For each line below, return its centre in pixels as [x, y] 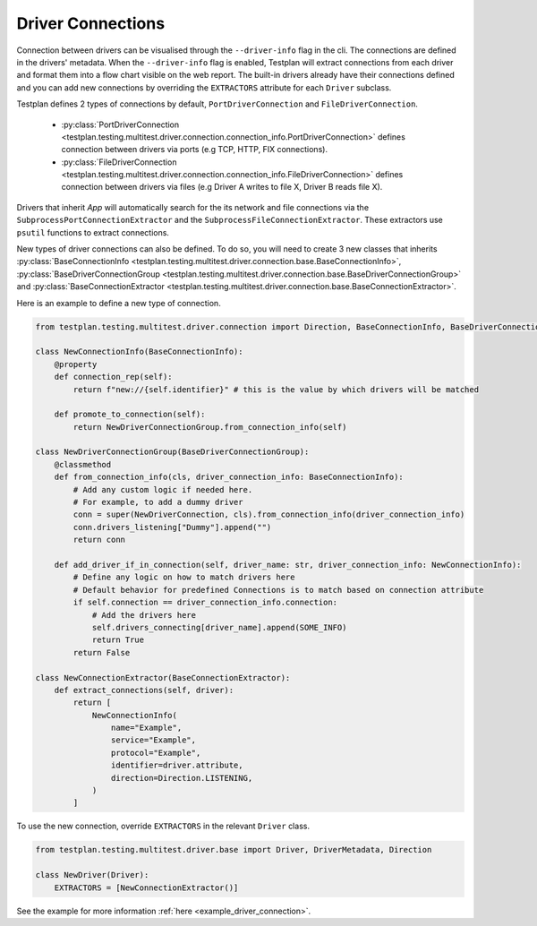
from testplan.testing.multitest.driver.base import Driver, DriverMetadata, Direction [234, 850]
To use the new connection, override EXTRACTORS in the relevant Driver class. [163, 826]
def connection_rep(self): [114, 377]
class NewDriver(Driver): [92, 875]
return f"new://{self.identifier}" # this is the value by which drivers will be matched [276, 389]
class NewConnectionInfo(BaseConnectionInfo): [139, 352]
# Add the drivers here [144, 615]
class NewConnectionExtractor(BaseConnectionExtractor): [163, 677]
